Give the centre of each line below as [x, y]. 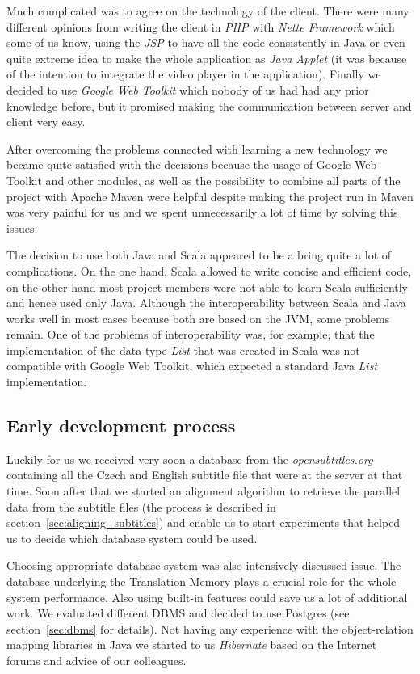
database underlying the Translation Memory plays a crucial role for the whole [202, 581]
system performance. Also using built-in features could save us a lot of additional [207, 597]
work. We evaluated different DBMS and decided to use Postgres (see [178, 613]
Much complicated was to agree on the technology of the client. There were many [208, 11]
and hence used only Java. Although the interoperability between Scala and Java [206, 303]
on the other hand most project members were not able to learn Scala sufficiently [207, 286]
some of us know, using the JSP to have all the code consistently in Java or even [206, 42]
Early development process [121, 425]
